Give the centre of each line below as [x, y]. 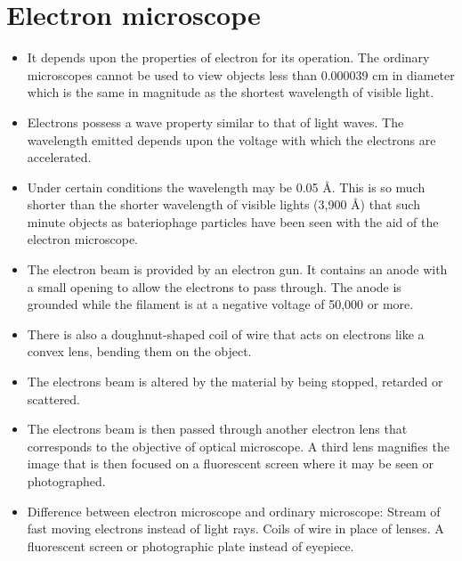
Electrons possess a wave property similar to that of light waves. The [215, 122]
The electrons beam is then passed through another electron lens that [217, 429]
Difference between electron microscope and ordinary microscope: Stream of [234, 511]
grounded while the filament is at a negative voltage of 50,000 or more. [220, 304]
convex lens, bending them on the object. [139, 351]
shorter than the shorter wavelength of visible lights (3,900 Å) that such [223, 204]
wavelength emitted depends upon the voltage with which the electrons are [231, 139]
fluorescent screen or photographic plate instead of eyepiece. [190, 545]
